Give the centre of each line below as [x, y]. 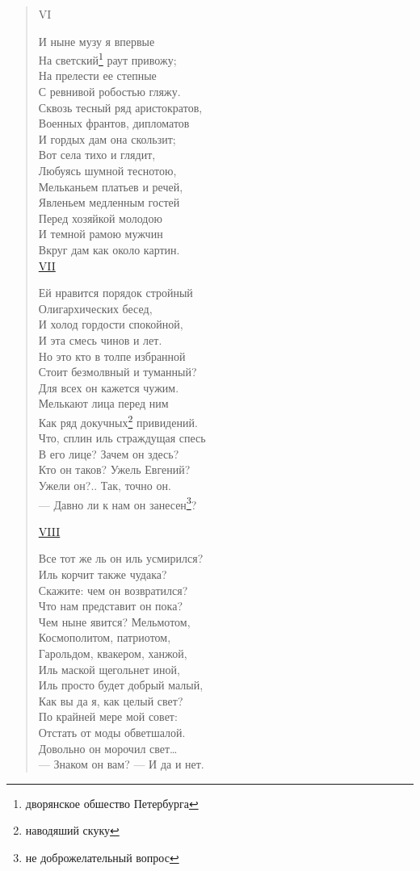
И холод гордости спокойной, [111, 324]
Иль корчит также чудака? [103, 574]
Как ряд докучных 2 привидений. [118, 421]
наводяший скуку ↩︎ [72, 830]
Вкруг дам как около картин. [109, 249]
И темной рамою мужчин [101, 234]
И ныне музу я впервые [97, 41]
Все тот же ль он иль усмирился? [121, 558]
